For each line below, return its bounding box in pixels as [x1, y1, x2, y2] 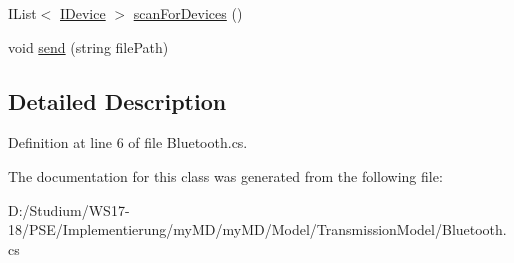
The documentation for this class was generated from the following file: [8, 165, 443, 186]
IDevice [60, 3, 106, 23]
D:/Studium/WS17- [8, 199, 130, 220]
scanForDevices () [133, 3, 243, 23]
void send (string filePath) [8, 36, 169, 57]
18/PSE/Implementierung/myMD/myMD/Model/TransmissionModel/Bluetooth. [8, 219, 507, 240]
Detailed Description [8, 85, 227, 116]
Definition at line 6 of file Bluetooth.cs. [8, 132, 248, 153]
